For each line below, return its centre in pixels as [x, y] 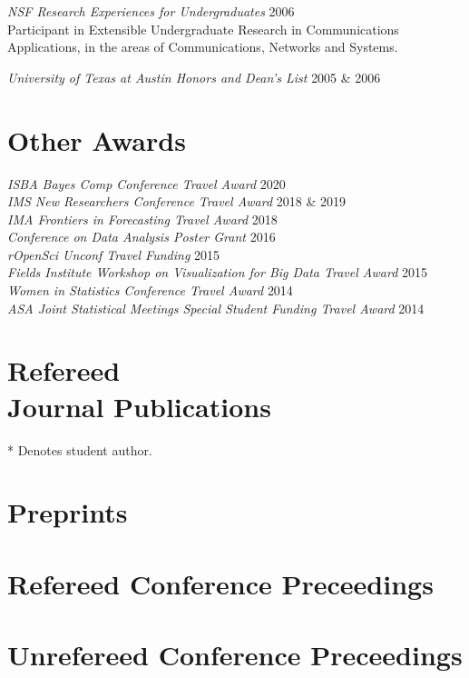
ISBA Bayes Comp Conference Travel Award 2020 [147, 183]
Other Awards [97, 140]
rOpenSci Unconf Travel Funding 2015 [113, 254]
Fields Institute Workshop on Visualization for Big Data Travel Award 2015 [217, 272]
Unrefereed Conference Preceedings [235, 655]
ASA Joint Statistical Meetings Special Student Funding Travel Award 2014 [216, 308]
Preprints [68, 512]
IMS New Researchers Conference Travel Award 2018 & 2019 [177, 201]
